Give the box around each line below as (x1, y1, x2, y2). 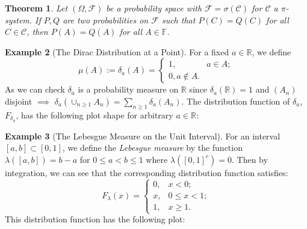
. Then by (232, 153, 268, 165)
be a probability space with (106, 2, 202, 14)
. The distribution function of (181, 94, 290, 107)
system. (5, 13, 33, 26)
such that (161, 13, 196, 26)
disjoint (5, 94, 33, 107)
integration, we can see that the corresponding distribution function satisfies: (5, 166, 288, 179)
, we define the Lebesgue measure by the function (62, 141, 243, 154)
